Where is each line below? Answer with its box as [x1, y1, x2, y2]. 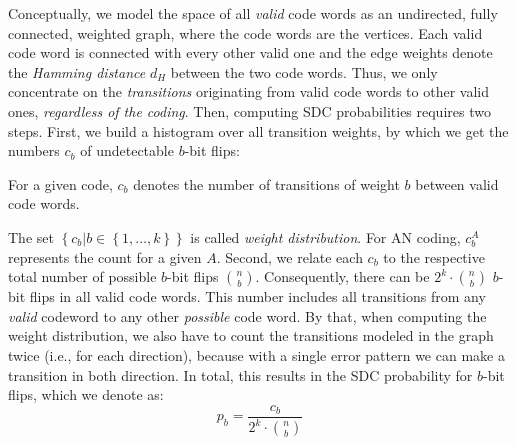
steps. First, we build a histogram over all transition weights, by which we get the [8, 120, 509, 141]
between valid [415, 173, 499, 194]
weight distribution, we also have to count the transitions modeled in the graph [8, 325, 494, 346]
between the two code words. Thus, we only [170, 61, 438, 82]
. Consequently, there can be [255, 266, 430, 287]
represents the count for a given [8, 246, 202, 267]
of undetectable [80, 140, 174, 161]
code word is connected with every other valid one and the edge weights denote [8, 42, 493, 63]
